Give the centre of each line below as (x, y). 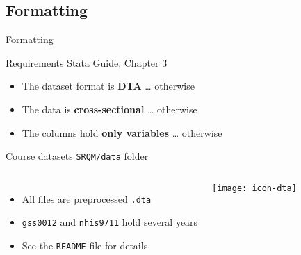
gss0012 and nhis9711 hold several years (110, 222)
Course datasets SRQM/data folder (77, 156)
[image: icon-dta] (254, 188)
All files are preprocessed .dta (87, 198)
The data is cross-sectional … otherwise (109, 109)
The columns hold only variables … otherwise (122, 132)
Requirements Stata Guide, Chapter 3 (87, 62)
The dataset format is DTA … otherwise (108, 86)
